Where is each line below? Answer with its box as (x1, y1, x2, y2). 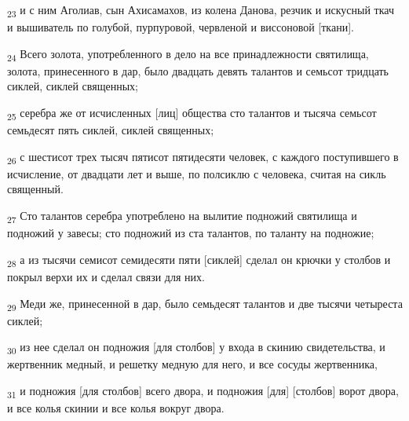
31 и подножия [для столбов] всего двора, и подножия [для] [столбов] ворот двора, (7, 382, 399, 401)
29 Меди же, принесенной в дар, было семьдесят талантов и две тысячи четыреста (7, 295, 403, 313)
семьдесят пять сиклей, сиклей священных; (7, 122, 214, 138)
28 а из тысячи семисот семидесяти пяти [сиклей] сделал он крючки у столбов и (7, 251, 391, 269)
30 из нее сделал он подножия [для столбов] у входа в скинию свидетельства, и (7, 339, 385, 357)
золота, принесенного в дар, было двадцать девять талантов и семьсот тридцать (7, 62, 389, 79)
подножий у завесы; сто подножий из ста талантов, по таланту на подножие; (7, 225, 374, 241)
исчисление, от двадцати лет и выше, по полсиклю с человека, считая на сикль (7, 165, 386, 181)
